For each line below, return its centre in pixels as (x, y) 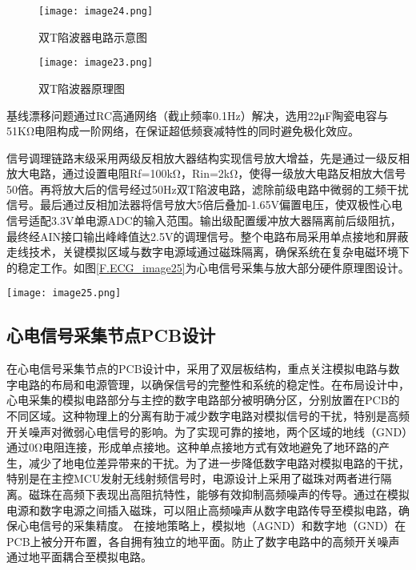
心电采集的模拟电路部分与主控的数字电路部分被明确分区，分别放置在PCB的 (203, 400)
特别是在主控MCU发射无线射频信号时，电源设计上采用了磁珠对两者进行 (194, 478)
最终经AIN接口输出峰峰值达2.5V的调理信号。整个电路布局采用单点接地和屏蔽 (208, 236)
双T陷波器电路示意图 (93, 36)
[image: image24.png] (96, 11)
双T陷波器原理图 (82, 88)
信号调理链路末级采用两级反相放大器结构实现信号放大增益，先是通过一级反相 (208, 157)
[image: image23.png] (96, 63)
